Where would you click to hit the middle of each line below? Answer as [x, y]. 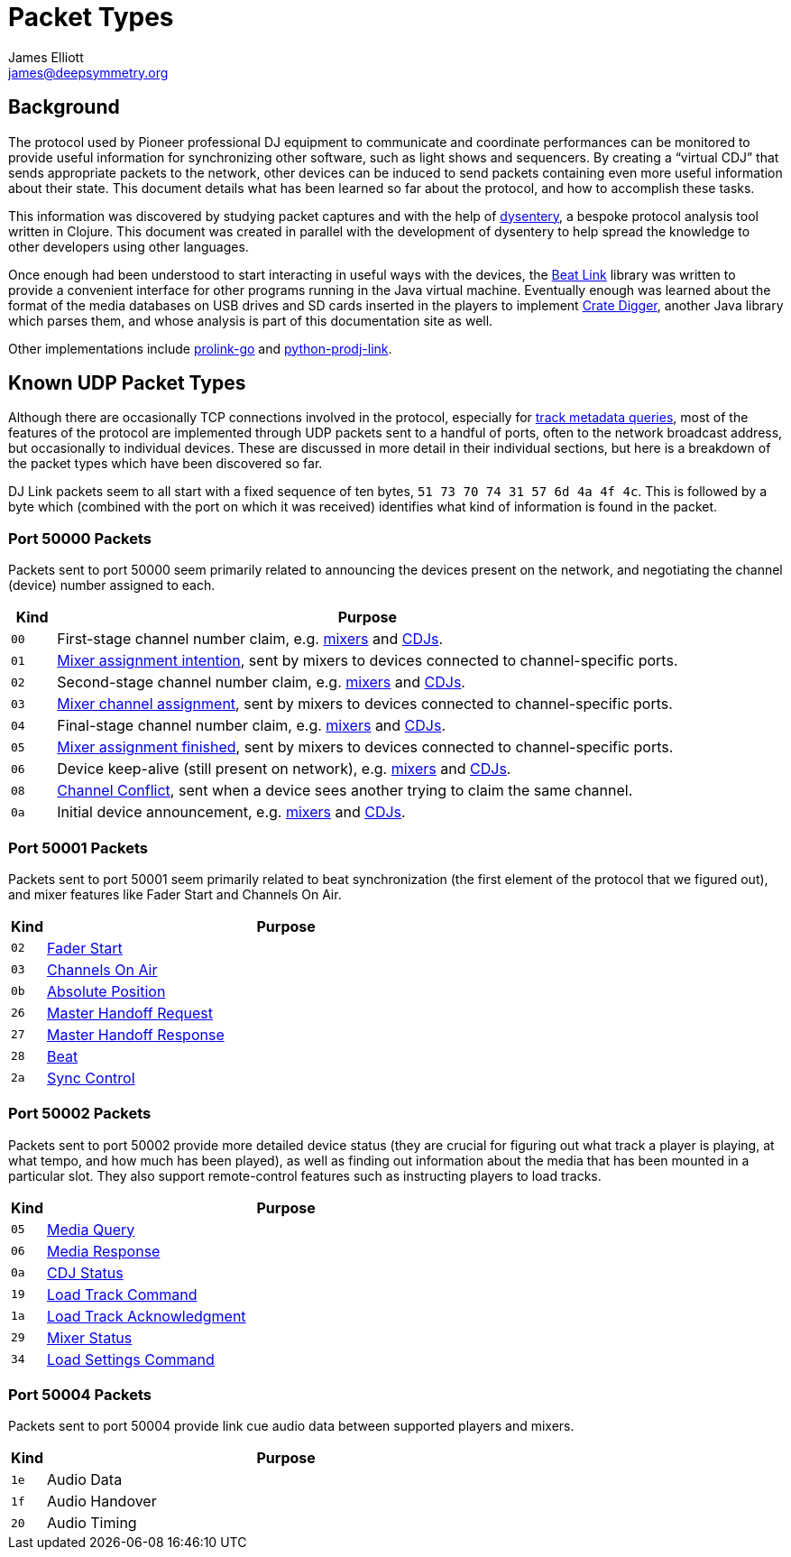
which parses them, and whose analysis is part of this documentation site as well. [251, 320]
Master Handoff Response [136, 1034]
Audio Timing [92, 1523]
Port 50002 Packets [80, 1114]
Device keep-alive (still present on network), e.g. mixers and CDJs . [284, 769]
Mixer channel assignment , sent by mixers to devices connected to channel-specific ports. [365, 704]
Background [64, 107]
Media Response [104, 1251]
